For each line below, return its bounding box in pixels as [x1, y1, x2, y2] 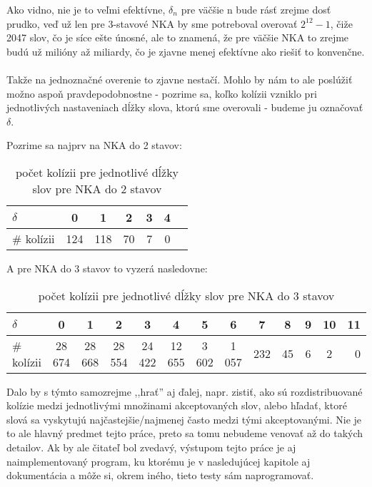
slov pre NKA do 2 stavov [32, 180, 162, 197]
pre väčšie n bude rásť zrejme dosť [181, 2, 331, 16]
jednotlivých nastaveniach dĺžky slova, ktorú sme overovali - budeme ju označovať [6, 100, 363, 115]
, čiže [330, 16, 353, 31]
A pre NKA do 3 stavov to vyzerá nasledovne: [6, 260, 208, 275]
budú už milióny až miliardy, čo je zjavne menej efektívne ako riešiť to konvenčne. [6, 43, 365, 58]
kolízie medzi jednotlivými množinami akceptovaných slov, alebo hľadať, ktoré [6, 398, 347, 413]
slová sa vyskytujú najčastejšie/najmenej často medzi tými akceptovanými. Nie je [6, 411, 362, 426]
